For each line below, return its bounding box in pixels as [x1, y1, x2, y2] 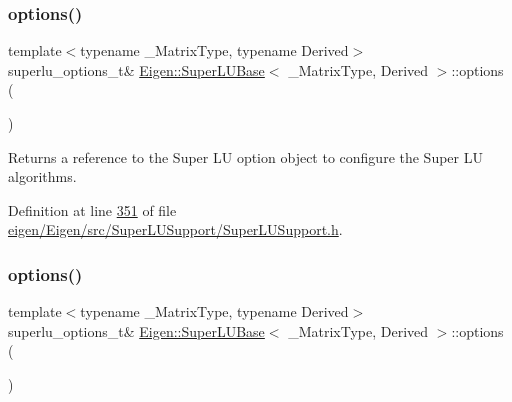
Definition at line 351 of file [8, 199, 177, 220]
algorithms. [8, 166, 77, 187]
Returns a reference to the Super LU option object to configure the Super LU [8, 146, 483, 167]
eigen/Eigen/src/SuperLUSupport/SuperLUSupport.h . [8, 219, 343, 240]
